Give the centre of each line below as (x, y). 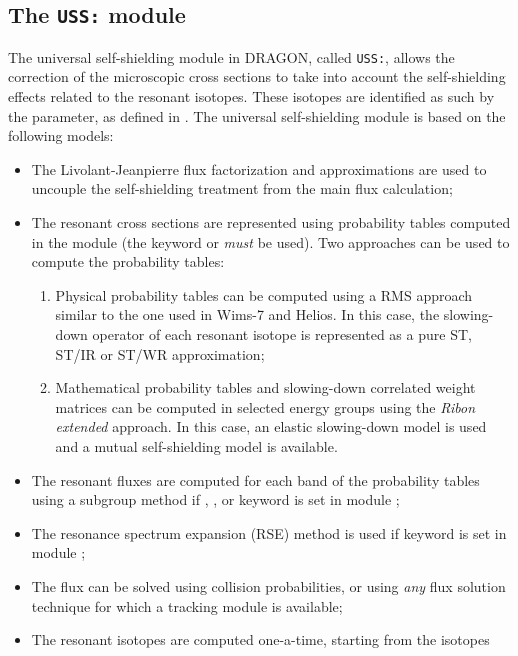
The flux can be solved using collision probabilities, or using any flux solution (268, 585)
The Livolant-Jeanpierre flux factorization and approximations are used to (259, 168)
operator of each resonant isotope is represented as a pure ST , (282, 333)
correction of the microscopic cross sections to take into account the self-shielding (257, 76)
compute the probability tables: (128, 261)
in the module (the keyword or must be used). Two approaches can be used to (270, 241)
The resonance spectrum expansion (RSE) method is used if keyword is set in (269, 532)
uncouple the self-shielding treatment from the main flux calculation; (242, 188)
